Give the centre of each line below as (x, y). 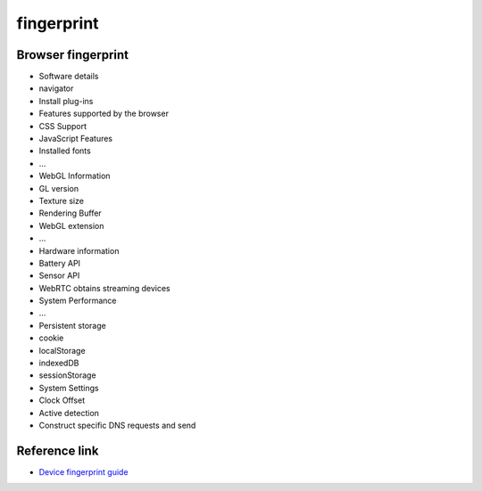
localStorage (62, 350)
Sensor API (59, 275)
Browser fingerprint (73, 55)
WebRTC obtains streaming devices (104, 288)
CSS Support (62, 126)
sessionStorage (68, 375)
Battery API (59, 263)
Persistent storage (72, 325)
